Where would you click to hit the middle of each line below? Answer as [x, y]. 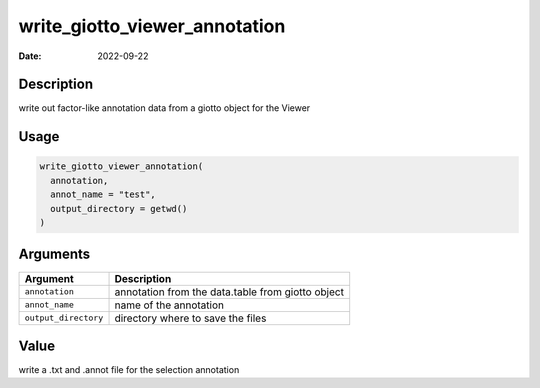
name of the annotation [169, 305]
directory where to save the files [190, 318]
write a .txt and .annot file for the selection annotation [129, 370]
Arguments [54, 254]
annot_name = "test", [103, 194]
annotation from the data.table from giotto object [229, 292]
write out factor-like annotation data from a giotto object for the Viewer [164, 108]
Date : [30, 56]
